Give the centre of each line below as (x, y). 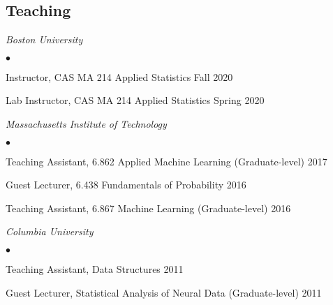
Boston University (44, 39)
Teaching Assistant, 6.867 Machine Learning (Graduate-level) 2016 (148, 208)
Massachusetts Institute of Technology (86, 123)
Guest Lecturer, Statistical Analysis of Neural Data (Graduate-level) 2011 (164, 292)
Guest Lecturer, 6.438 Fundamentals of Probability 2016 (126, 185)
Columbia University (50, 231)
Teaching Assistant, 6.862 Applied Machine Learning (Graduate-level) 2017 (166, 161)
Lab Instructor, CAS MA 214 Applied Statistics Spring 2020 (135, 100)
